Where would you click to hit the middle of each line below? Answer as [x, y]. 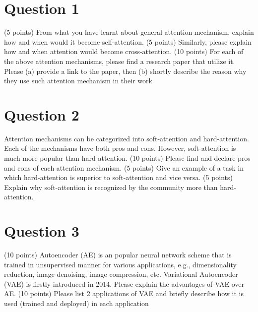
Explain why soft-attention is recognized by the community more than [111, 187]
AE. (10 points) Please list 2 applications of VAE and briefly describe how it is [124, 293]
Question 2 [42, 114]
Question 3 [42, 231]
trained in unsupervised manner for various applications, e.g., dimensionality [120, 264]
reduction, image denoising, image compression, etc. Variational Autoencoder [121, 274]
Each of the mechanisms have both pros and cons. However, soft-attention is [120, 148]
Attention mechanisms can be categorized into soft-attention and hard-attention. [127, 138]
